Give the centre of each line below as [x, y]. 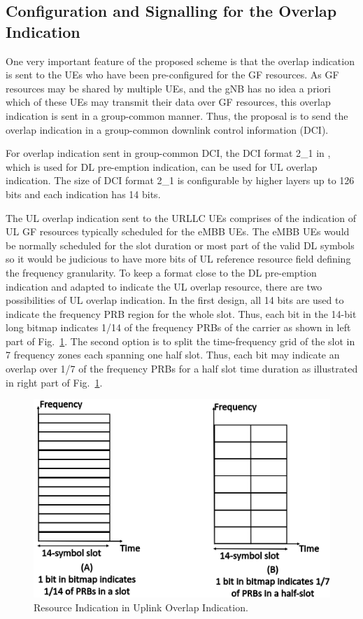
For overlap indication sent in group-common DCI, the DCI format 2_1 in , [168, 153]
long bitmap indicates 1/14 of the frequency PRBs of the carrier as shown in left [178, 327]
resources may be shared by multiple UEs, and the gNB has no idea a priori [168, 88]
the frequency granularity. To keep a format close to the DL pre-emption [161, 272]
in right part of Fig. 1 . [54, 382]
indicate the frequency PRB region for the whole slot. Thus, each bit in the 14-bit [181, 313]
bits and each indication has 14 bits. [83, 194]
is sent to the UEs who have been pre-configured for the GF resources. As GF [172, 75]
